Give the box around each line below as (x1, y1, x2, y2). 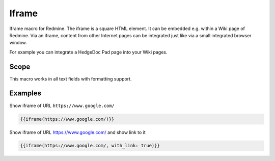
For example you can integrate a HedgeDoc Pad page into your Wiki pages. (9, 49, 168, 55)
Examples (9, 89, 42, 98)
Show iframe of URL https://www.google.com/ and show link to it (9, 129, 146, 135)
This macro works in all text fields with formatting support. (9, 75, 132, 82)
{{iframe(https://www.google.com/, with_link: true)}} (20, 143, 160, 149)
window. (9, 40, 28, 46)
